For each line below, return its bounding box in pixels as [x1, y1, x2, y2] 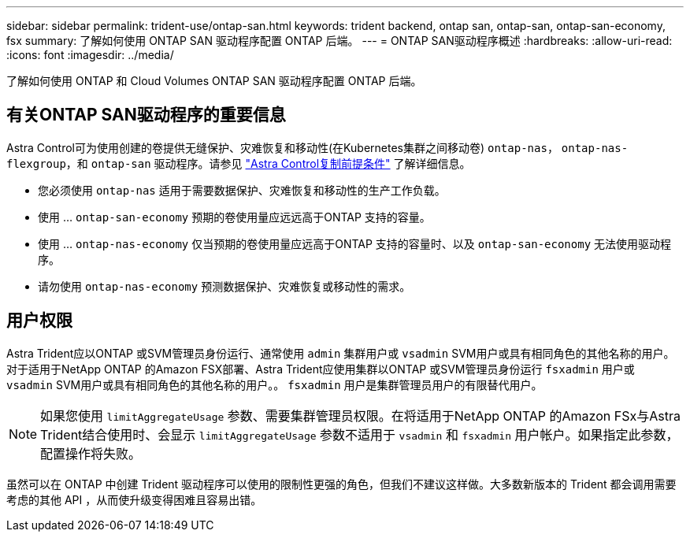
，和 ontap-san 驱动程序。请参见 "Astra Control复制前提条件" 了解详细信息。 [65, 156, 471, 170]
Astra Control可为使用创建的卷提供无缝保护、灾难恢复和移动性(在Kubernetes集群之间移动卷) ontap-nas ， [6, 140, 558, 154]
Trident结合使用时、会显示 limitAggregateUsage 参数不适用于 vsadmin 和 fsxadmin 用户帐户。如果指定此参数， [40, 426, 679, 443]
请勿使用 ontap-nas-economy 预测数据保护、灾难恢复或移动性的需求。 [38, 279, 411, 293]
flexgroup [6, 157, 66, 170]
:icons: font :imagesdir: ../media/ [6, 48, 174, 61]
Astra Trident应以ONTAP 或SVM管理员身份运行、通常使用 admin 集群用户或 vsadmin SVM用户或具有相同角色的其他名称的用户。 [6, 346, 675, 360]
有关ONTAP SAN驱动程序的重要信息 [6, 105, 286, 125]
